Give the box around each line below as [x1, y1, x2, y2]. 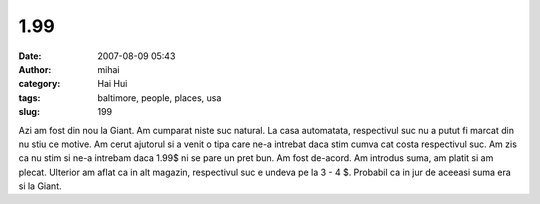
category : [18, 78, 61, 90]
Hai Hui [97, 78, 128, 90]
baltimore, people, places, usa [97, 91, 222, 104]
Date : [18, 50, 42, 62]
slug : [18, 106, 40, 118]
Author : [18, 63, 52, 75]
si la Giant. [18, 180, 62, 192]
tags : [18, 91, 41, 104]
